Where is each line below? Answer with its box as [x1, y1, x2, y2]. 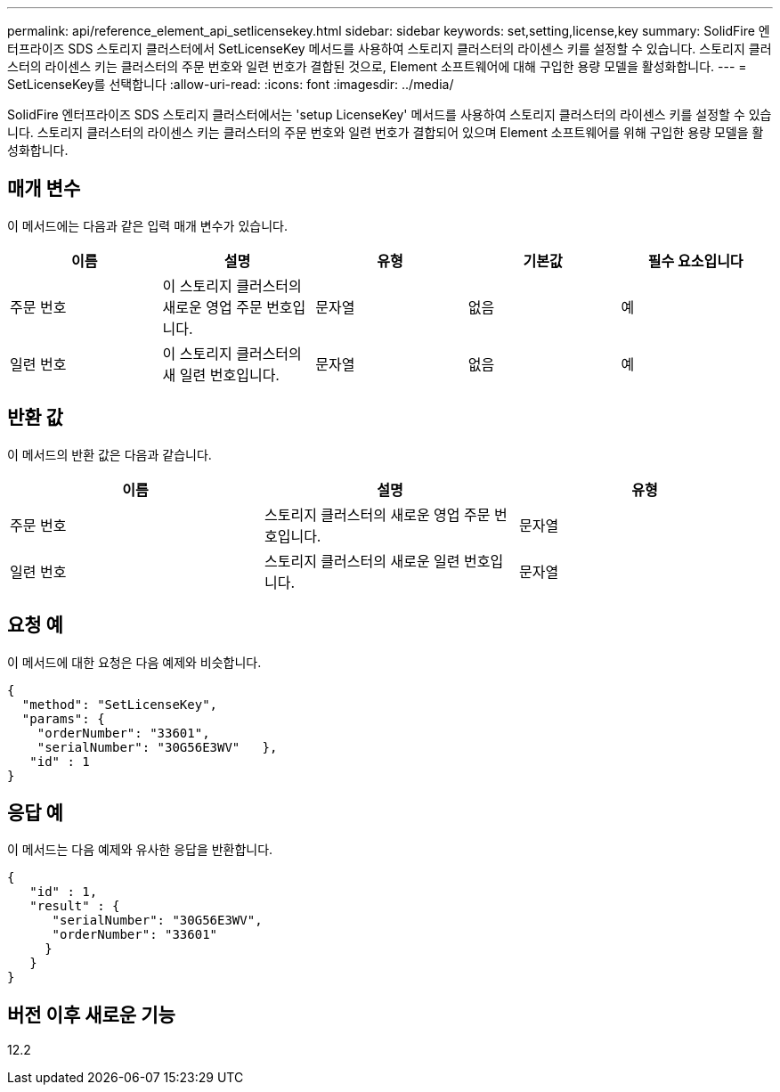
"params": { [21, 711, 105, 726]
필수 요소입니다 [647, 251, 743, 270]
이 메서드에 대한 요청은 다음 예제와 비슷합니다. [7, 654, 262, 670]
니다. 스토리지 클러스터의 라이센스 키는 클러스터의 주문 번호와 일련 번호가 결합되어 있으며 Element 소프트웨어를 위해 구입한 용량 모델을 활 [7, 125, 764, 140]
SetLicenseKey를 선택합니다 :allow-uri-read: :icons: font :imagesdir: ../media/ [7, 77, 454, 92]
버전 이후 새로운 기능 [7, 1003, 175, 1026]
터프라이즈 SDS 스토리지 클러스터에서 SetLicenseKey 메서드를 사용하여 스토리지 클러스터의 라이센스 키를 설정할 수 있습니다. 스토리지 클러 [7, 41, 772, 56]
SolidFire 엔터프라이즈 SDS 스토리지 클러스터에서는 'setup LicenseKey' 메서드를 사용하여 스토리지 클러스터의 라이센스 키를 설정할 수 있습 [7, 107, 772, 122]
